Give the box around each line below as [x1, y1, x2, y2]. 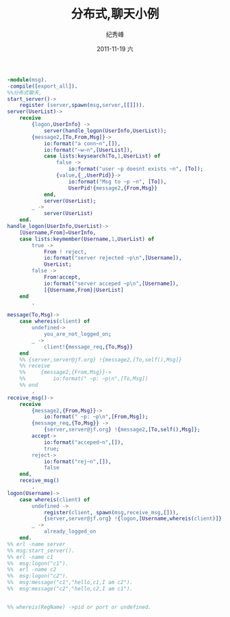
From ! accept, [43, 274, 81, 281]
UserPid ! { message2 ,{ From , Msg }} [68, 184, 157, 192]
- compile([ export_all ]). [7, 83, 78, 90]
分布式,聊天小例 [71, 6, 159, 22]
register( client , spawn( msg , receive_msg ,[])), [43, 509, 179, 516]
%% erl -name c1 [7, 553, 53, 560]
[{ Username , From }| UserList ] [43, 286, 125, 293]
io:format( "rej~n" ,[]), [43, 458, 112, 465]
